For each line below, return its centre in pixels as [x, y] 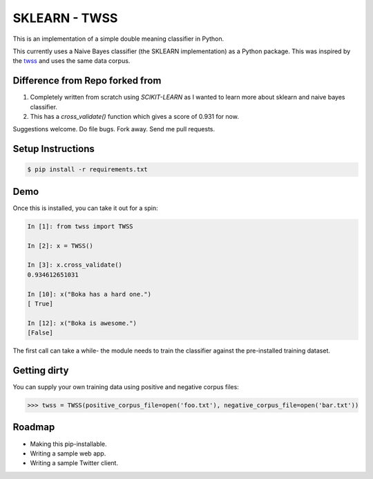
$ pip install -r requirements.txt [87, 170]
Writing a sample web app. [68, 453]
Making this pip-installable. [68, 444]
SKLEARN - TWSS [65, 18]
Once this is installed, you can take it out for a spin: [85, 208]
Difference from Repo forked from [87, 81]
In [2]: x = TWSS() [60, 246]
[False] [40, 333]
